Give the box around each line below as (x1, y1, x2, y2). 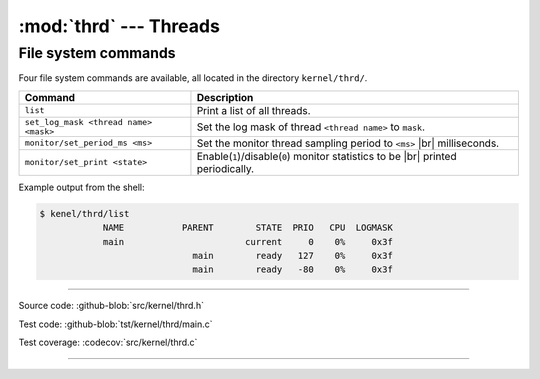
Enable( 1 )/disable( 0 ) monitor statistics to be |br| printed (196, 149, 457, 163)
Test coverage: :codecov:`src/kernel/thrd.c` (18, 336, 198, 349)
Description (196, 90, 254, 104)
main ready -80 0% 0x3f (192, 264, 394, 275)
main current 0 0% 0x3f (102, 236, 394, 247)
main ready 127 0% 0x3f (192, 250, 394, 261)
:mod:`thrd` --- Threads (18, 15, 220, 37)
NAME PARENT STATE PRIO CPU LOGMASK (102, 222, 394, 234)
